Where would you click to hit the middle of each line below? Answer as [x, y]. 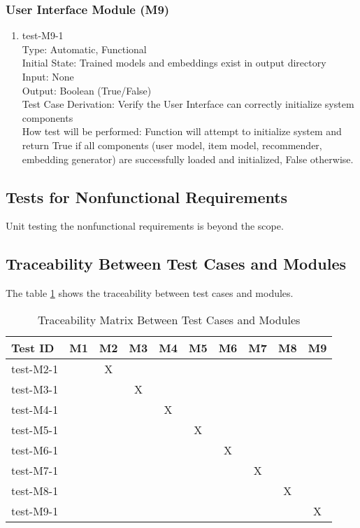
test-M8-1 [35, 490]
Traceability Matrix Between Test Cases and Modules [169, 319]
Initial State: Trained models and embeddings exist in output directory [174, 63]
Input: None [48, 76]
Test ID [33, 347]
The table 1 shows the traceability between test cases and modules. [150, 293]
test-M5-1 [35, 429]
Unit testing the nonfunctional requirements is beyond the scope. [145, 226]
